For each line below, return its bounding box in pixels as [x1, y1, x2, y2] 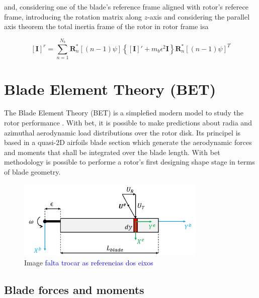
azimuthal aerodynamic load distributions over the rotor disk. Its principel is [4, 127, 241, 137]
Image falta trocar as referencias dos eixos [24, 257, 153, 268]
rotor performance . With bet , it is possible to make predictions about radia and [4, 117, 252, 128]
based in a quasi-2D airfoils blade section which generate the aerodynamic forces [4, 137, 252, 147]
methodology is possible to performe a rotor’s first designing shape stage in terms [4, 157, 255, 167]
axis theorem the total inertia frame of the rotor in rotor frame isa [4, 21, 209, 32]
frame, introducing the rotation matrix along [4, 11, 142, 22]
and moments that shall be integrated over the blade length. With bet [4, 146, 220, 157]
